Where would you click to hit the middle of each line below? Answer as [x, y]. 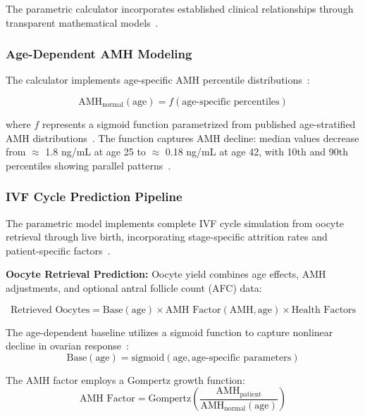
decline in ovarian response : [67, 346]
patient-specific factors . [58, 250]
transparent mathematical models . [82, 22]
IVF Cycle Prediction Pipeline [94, 197]
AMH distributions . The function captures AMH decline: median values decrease [182, 137]
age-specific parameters [241, 358]
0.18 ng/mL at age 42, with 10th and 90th [256, 152]
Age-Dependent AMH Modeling [99, 54]
